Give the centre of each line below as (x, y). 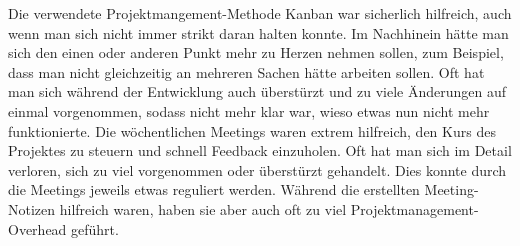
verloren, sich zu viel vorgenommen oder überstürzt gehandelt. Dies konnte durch (257, 169)
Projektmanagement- (414, 208)
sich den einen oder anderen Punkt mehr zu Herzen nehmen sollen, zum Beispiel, (256, 52)
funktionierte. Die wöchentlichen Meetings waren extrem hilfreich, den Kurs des (252, 130)
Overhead (37, 228)
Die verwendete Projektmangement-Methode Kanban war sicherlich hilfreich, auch (260, 13)
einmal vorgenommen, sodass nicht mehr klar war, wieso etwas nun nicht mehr (249, 110)
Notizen (32, 208)
